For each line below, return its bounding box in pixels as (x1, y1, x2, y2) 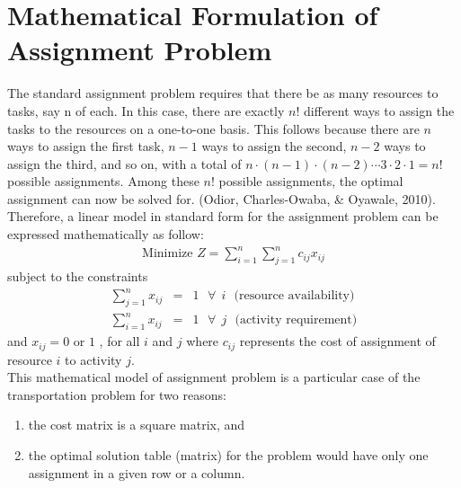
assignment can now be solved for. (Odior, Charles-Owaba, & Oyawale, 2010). (7, 189, 436, 208)
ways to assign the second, (201, 137, 347, 155)
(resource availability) (234, 289, 355, 303)
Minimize (142, 247, 193, 261)
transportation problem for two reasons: (7, 385, 226, 404)
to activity (65, 350, 122, 368)
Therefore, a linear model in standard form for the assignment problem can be (7, 207, 439, 226)
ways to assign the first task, (7, 137, 164, 155)
